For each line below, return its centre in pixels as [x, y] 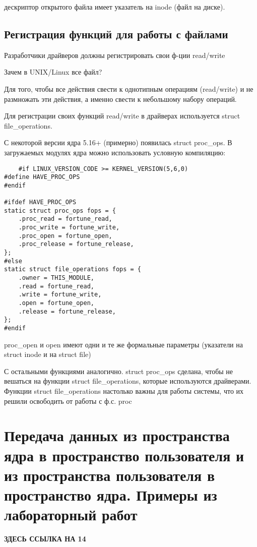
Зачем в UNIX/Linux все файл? [53, 72]
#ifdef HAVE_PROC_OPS [40, 202]
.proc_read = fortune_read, [65, 219]
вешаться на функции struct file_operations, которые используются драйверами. [128, 381]
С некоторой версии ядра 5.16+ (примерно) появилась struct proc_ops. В [118, 142]
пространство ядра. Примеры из [111, 494]
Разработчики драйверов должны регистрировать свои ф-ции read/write [115, 55]
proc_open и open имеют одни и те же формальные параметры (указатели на [123, 344]
